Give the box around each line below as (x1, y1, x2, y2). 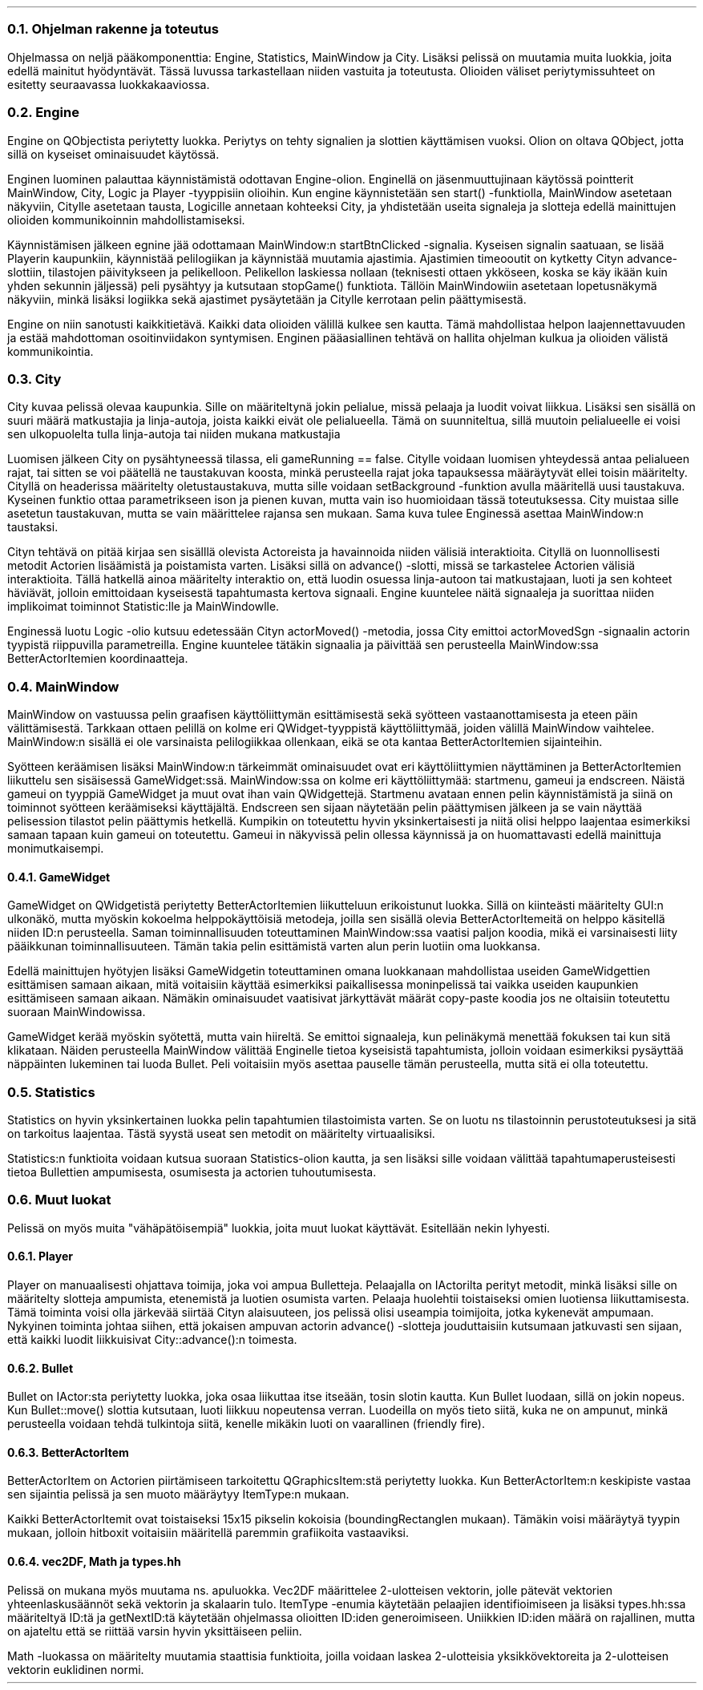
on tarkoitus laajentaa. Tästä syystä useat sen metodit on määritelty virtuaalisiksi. (7, 1126, 435, 1140)
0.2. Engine (7, 104, 79, 121)
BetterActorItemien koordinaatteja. (7, 651, 188, 666)
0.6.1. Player (7, 1249, 73, 1264)
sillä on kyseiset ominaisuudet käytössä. (7, 147, 220, 161)
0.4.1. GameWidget (7, 869, 111, 884)
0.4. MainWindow (7, 678, 119, 695)
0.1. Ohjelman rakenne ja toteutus (7, 21, 219, 38)
